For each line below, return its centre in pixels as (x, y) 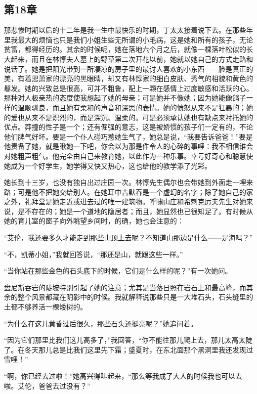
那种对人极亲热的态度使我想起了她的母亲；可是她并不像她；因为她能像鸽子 (125, 98)
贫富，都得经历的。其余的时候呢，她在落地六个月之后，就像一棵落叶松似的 (125, 49)
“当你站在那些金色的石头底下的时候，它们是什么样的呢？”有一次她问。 (118, 271)
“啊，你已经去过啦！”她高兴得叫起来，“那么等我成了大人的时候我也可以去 (123, 376)
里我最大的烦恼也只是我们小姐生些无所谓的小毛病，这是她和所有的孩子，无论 (128, 39)
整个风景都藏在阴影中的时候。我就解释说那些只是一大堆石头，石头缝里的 (135, 297)
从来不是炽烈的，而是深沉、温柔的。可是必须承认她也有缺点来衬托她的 (139, 117)
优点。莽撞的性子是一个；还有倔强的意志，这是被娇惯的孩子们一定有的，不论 (128, 127)
